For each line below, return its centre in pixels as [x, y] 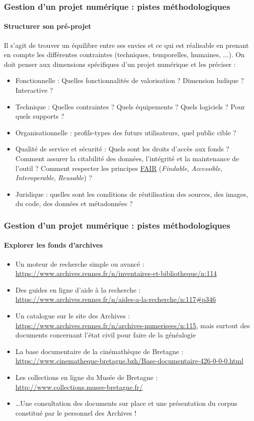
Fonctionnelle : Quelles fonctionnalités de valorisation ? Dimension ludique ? [130, 80]
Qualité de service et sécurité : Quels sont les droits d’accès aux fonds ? [122, 149]
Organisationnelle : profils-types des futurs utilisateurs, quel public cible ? [126, 132]
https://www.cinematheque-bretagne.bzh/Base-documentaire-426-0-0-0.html [129, 361]
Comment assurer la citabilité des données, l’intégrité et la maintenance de [127, 158]
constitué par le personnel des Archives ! [76, 412]
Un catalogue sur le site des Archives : [73, 315]
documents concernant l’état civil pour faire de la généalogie [106, 335]
